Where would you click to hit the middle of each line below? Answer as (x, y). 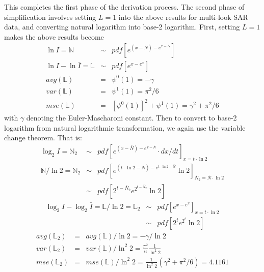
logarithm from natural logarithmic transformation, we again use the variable (125, 127)
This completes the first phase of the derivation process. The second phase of (124, 7)
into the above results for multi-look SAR (183, 17)
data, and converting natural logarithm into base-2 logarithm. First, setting (122, 27)
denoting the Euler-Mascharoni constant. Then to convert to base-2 (131, 118)
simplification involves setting (50, 17)
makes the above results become (54, 36)
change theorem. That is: (43, 138)
